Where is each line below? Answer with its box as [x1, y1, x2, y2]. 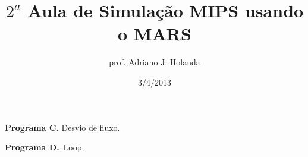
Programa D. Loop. [5, 141, 84, 153]
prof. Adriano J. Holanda [109, 56, 200, 68]
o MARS [118, 21, 191, 46]
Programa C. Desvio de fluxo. [5, 121, 120, 133]
